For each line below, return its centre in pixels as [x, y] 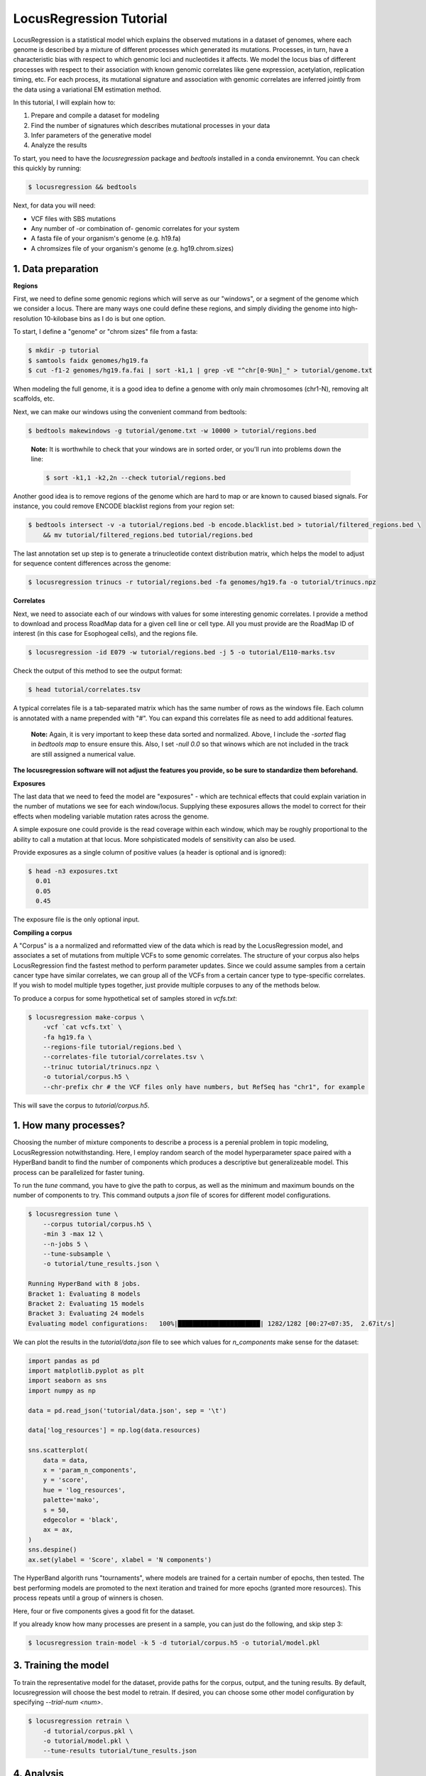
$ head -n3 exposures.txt [73, 871]
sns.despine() [53, 1550]
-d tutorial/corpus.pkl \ [88, 1731]
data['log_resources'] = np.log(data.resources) [114, 1430]
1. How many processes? [69, 1126]
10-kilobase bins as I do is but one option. [105, 318]
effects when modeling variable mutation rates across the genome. [111, 816]
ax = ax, [58, 1530]
